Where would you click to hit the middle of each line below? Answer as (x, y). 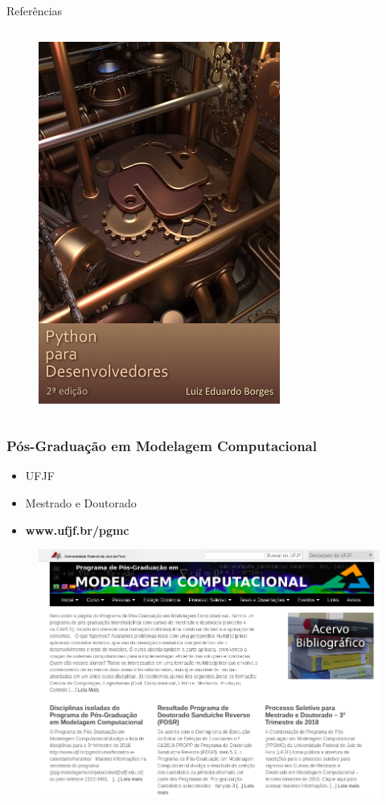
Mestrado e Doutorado (81, 503)
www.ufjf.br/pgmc (77, 530)
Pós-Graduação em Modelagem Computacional (162, 446)
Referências (35, 10)
